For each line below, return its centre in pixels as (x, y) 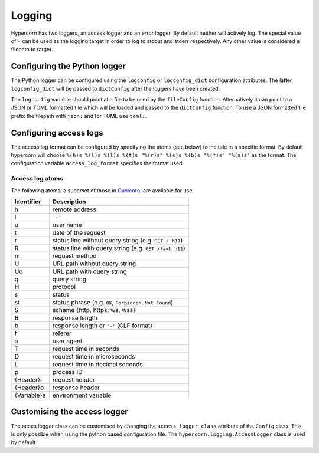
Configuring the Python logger (69, 66)
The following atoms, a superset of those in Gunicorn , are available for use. (102, 190)
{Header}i (28, 380)
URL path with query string (89, 271)
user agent (67, 341)
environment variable (82, 395)
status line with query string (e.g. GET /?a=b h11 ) (119, 248)
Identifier (28, 202)
